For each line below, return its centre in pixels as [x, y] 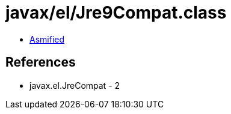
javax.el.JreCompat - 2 [75, 85]
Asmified [47, 39]
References [41, 62]
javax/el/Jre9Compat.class [116, 13]
